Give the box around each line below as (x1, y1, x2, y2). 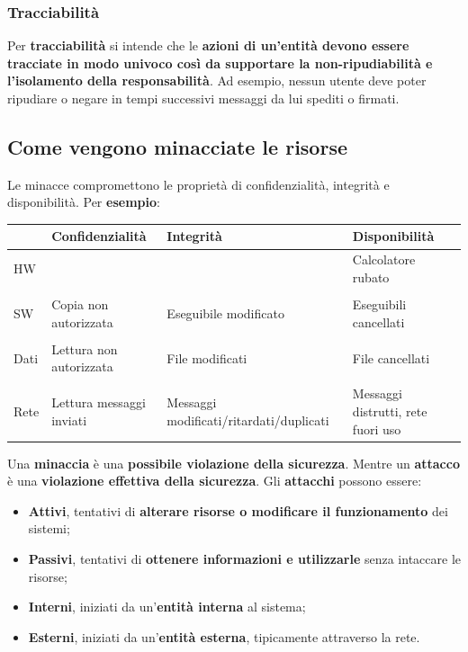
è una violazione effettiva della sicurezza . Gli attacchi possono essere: (7, 471, 422, 490)
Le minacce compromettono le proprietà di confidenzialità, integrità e (7, 174, 390, 193)
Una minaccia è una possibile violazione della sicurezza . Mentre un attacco (7, 453, 460, 472)
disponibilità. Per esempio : (7, 192, 160, 211)
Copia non (51, 295, 109, 314)
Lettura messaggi (51, 393, 146, 412)
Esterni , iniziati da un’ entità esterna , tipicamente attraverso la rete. (28, 627, 420, 646)
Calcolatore (352, 250, 416, 269)
